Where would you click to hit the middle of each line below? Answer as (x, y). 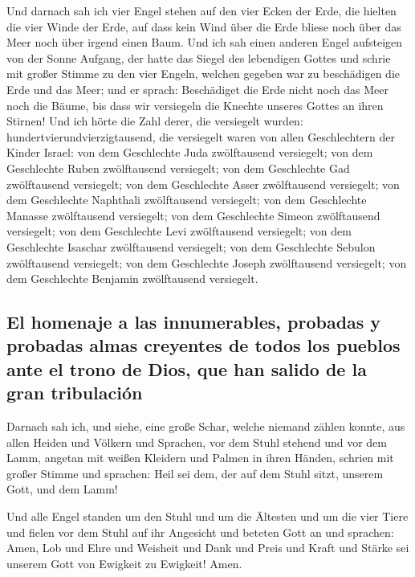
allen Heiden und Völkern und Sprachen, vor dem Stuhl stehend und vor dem (197, 442)
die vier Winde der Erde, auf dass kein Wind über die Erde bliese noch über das (204, 26)
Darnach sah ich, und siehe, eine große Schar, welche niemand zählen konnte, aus (206, 426)
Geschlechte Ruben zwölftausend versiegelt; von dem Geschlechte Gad (178, 168)
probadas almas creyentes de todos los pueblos (203, 345)
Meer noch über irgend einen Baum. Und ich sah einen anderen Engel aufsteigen (205, 42)
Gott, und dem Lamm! (62, 489)
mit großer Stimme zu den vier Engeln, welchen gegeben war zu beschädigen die (203, 74)
